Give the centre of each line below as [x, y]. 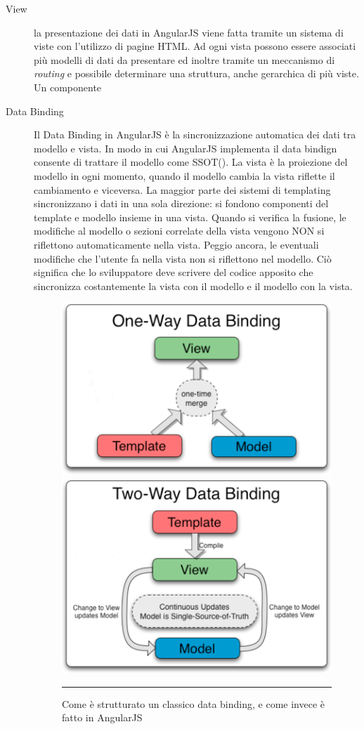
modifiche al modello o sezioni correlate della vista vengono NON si [179, 231]
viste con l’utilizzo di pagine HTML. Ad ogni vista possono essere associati [195, 46]
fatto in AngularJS [102, 717]
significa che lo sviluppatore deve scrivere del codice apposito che [174, 272]
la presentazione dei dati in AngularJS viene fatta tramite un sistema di [189, 32]
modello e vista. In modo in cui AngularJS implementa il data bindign [186, 148]
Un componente [68, 87]
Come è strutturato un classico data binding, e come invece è [193, 703]
